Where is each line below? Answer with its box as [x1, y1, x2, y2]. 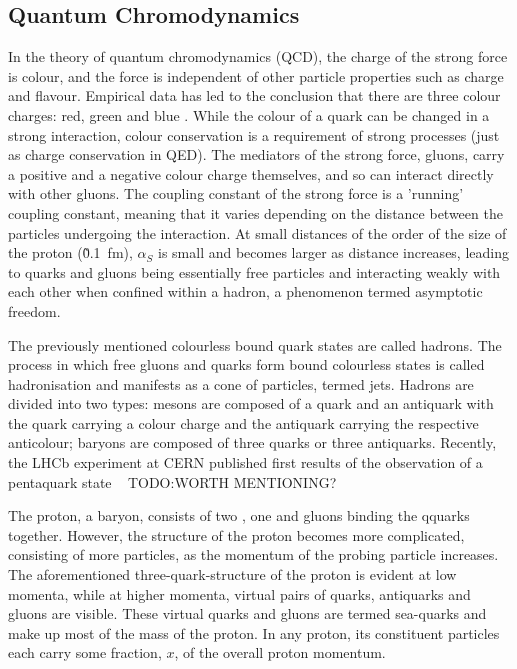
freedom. [8, 300, 61, 321]
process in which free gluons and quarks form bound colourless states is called [8, 354, 485, 375]
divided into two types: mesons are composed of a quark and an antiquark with [8, 393, 494, 414]
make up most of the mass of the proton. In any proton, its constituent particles [8, 622, 500, 643]
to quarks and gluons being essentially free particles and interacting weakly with [8, 261, 501, 282]
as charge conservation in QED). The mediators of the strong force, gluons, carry [8, 144, 505, 165]
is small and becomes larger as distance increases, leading [157, 242, 509, 263]
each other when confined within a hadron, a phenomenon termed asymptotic [8, 281, 483, 302]
